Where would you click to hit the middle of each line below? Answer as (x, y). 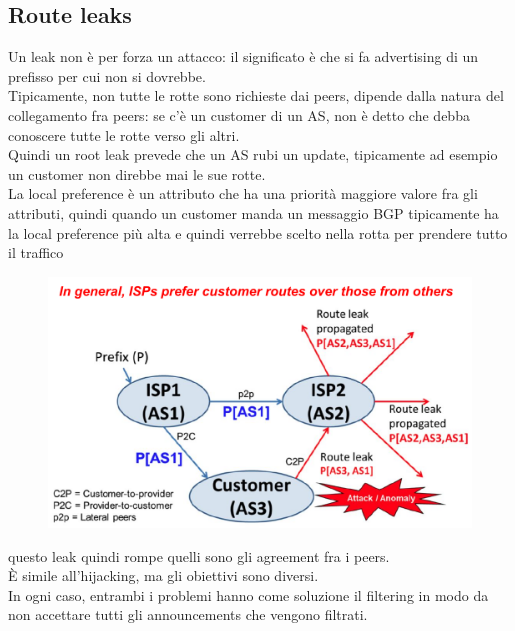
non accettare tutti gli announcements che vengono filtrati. (188, 614)
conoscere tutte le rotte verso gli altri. (124, 134)
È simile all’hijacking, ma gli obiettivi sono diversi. (163, 575)
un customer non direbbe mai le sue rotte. (137, 173)
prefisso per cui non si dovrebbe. (107, 75)
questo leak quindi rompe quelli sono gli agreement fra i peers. (199, 555)
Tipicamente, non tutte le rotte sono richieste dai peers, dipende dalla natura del (256, 95)
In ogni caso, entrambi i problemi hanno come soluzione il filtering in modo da (248, 594)
